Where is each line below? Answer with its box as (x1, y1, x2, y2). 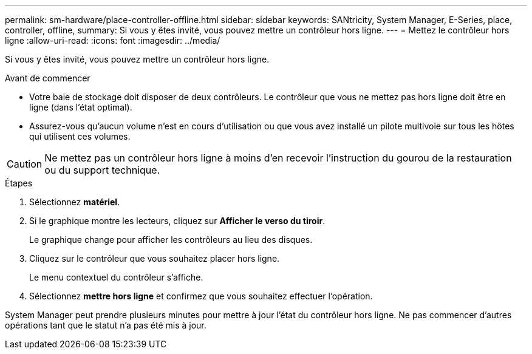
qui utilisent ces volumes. (29, 131, 131, 141)
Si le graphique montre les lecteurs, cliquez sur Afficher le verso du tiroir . (29, 216, 326, 226)
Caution (7, 158, 43, 170)
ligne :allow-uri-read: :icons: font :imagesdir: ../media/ (5, 35, 220, 46)
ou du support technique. (44, 164, 160, 176)
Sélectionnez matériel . (29, 197, 120, 207)
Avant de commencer (5, 73, 90, 83)
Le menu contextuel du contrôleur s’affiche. (29, 272, 203, 282)
